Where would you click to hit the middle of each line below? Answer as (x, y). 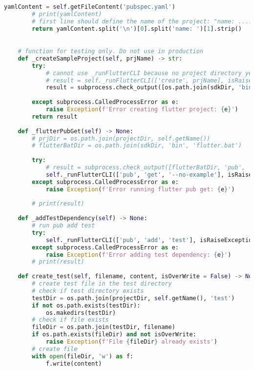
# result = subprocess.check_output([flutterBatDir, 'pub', (145, 168)
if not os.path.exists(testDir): (86, 305)
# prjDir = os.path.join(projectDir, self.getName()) (121, 138)
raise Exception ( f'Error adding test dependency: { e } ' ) (138, 255)
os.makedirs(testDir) (81, 313)
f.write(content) (74, 363)
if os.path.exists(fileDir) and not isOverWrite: (114, 335)
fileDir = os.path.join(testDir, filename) (104, 327)
